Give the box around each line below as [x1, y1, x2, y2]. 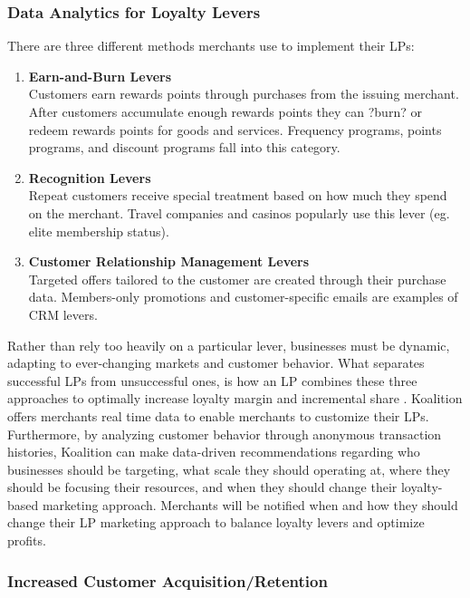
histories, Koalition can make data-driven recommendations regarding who [7, 442, 420, 461]
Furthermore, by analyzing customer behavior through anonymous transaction [7, 424, 442, 443]
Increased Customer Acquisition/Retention [7, 569, 328, 592]
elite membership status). [28, 221, 169, 240]
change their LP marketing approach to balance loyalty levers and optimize [7, 513, 425, 532]
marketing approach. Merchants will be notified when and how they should [42, 495, 458, 514]
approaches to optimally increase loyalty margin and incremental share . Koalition [7, 389, 463, 408]
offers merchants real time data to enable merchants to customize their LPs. [7, 406, 429, 425]
